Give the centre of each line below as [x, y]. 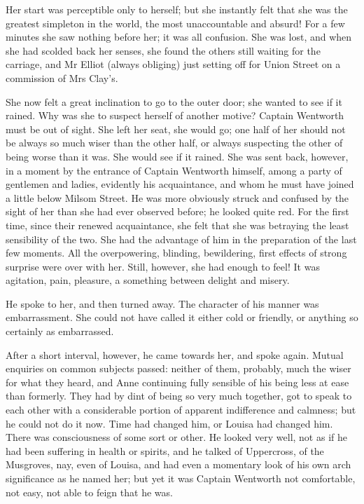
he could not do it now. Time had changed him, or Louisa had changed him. [169, 423]
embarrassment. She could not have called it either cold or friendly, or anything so [182, 317]
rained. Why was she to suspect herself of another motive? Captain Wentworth [175, 115]
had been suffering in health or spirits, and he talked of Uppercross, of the [165, 450]
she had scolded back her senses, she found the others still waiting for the [163, 50]
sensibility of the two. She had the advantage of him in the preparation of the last [181, 239]
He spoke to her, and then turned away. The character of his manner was [162, 303]
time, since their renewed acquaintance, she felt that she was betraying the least [177, 225]
